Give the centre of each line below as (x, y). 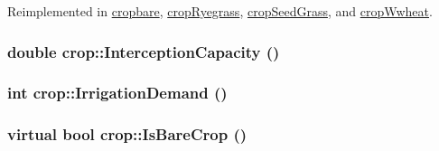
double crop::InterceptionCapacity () (144, 51)
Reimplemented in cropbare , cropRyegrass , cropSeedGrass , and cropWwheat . (220, 11)
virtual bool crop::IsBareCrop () (127, 134)
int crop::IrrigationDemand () (117, 93)
